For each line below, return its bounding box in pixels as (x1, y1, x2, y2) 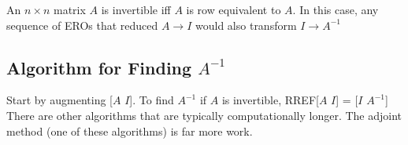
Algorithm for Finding (6, 55, 192, 79)
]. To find (129, 92, 174, 108)
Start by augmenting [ (6, 92, 113, 108)
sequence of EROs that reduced (6, 16, 158, 33)
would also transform (195, 16, 297, 33)
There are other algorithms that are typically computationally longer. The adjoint (6, 107, 402, 123)
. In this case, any (292, 2, 379, 17)
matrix (53, 2, 86, 17)
